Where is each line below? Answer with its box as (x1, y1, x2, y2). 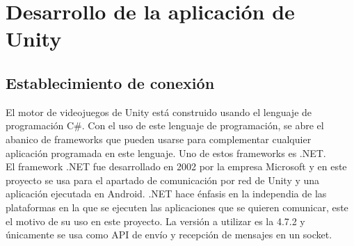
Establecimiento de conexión (6, 72, 215, 93)
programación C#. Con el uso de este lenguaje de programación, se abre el (6, 118, 324, 133)
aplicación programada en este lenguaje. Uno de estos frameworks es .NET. (6, 145, 326, 160)
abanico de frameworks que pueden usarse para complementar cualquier (6, 131, 312, 146)
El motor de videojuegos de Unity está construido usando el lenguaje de (6, 104, 312, 119)
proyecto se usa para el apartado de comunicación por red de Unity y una (6, 172, 320, 187)
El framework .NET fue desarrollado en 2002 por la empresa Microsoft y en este (6, 159, 347, 174)
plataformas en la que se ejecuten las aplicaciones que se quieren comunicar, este (6, 199, 348, 214)
